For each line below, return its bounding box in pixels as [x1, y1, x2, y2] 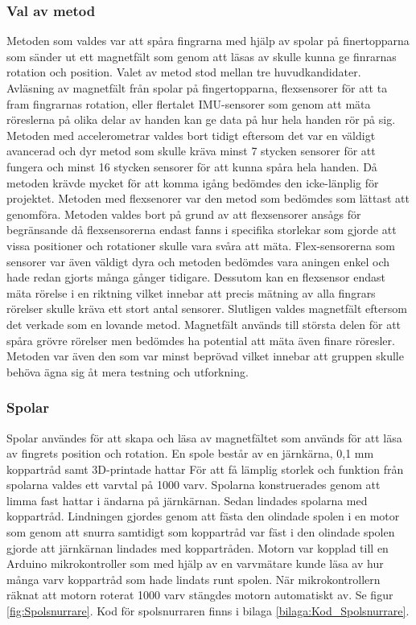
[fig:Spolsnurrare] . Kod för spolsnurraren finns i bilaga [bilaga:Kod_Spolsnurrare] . [6, 602, 410, 619]
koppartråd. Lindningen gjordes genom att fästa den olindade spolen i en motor [6, 508, 400, 524]
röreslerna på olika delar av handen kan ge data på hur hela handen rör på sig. [6, 111, 396, 128]
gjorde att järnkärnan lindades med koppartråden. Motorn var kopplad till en [6, 539, 389, 556]
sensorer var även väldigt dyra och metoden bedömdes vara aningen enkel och [6, 253, 390, 269]
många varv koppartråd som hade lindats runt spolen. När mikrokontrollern [6, 570, 381, 587]
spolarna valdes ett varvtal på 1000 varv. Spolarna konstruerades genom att [6, 476, 381, 493]
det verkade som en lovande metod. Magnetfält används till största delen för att [6, 315, 402, 332]
